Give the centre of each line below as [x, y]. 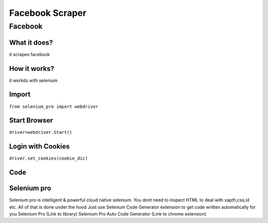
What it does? [31, 42]
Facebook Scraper [48, 13]
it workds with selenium [33, 80]
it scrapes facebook [30, 54]
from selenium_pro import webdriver [54, 106]
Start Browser [31, 121]
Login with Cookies [39, 146]
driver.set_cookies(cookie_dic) [48, 158]
